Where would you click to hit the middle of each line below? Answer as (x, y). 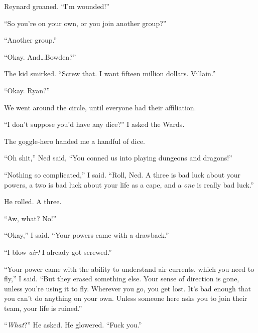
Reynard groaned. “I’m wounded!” (57, 6)
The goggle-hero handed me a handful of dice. (75, 141)
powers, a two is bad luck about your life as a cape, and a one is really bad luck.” (129, 184)
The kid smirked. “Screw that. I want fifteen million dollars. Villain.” (110, 73)
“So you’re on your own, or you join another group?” (85, 23)
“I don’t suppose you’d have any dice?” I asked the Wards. (94, 124)
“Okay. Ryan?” (27, 90)
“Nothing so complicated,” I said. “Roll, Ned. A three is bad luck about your (122, 174)
